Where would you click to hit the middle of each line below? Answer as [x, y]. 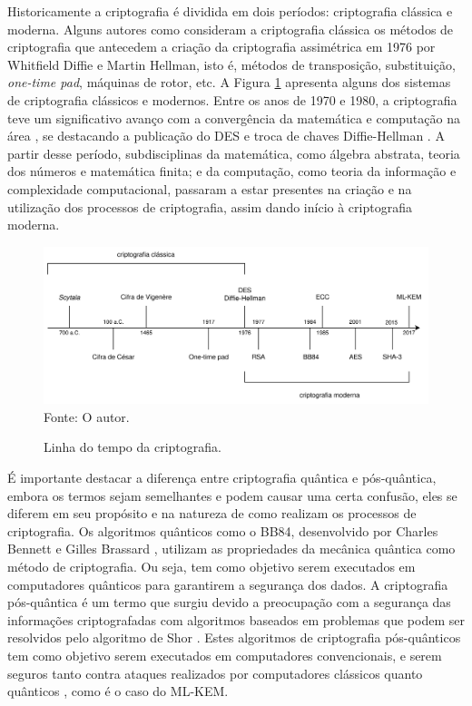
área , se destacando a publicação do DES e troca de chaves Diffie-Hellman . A [226, 136]
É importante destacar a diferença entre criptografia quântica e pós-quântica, [222, 477]
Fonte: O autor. [87, 416]
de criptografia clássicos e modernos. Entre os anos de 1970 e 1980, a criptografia [232, 99]
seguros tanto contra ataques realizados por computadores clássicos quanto [215, 673]
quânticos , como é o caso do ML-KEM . [118, 691]
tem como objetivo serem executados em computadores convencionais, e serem [225, 655]
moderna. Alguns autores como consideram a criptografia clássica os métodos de [231, 29]
